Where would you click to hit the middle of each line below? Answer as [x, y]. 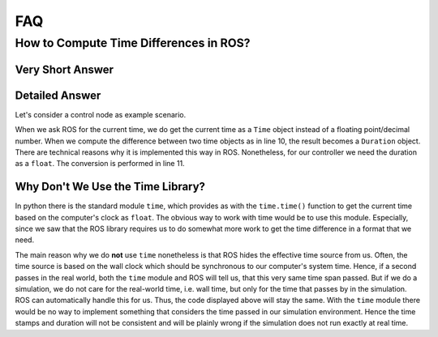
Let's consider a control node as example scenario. [101, 114]
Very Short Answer [64, 69]
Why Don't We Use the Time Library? [110, 187]
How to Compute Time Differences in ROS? [133, 43]
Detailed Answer [58, 95]
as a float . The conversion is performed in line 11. [100, 164]
